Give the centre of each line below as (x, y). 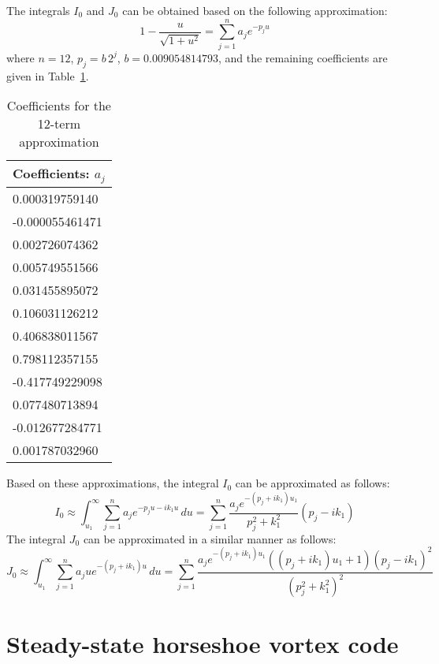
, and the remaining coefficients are (303, 57)
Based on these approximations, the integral (113, 483)
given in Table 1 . (48, 75)
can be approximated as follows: (313, 483)
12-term (59, 124)
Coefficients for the (59, 106)
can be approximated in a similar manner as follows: (210, 538)
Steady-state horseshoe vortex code (203, 644)
